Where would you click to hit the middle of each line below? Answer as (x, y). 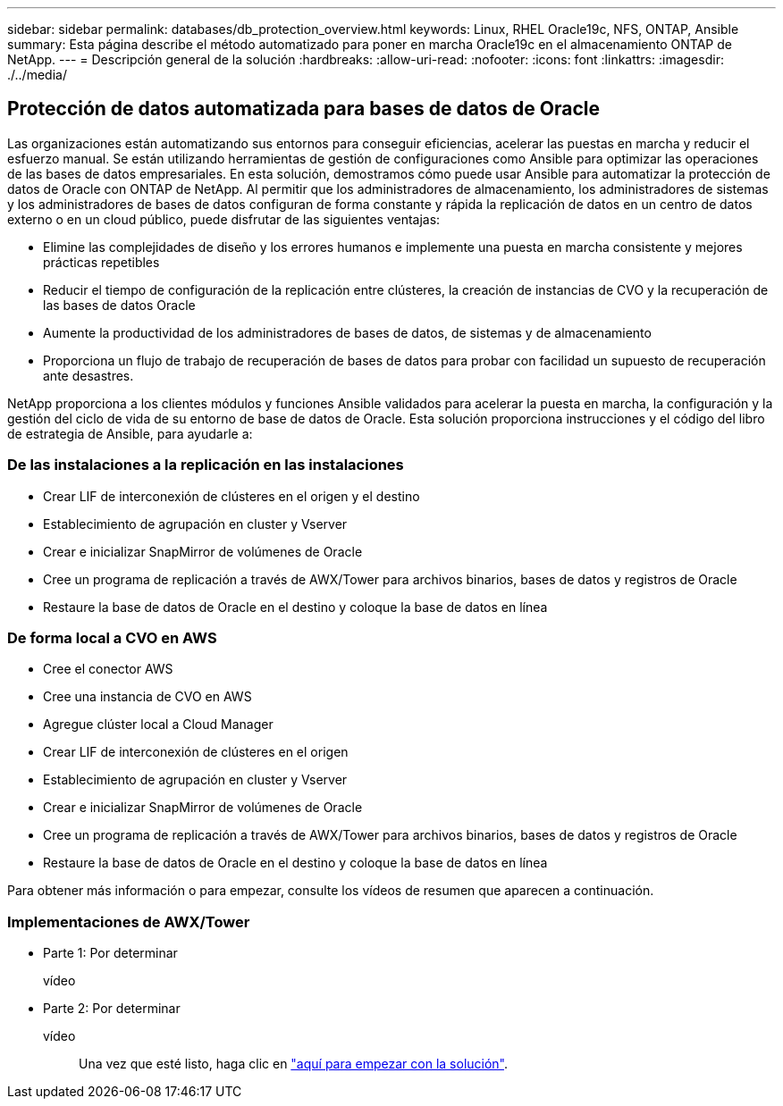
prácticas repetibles (101, 262)
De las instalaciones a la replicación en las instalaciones (206, 465)
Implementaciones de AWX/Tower (129, 922)
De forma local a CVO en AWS (112, 637)
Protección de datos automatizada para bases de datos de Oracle (303, 109)
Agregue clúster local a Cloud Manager (158, 725)
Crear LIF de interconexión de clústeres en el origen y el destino (232, 496)
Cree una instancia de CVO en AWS (147, 697)
